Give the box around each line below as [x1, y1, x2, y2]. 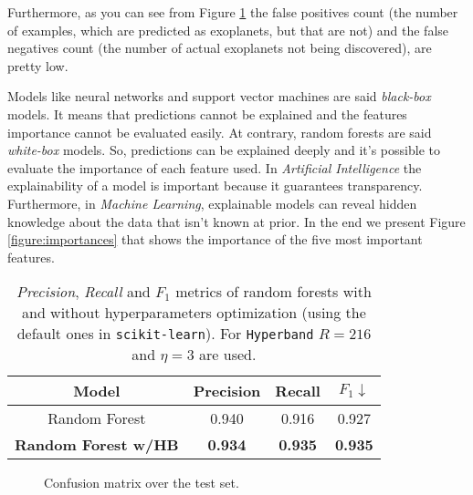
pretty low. [7, 56, 68, 75]
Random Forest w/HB [15, 434, 179, 456]
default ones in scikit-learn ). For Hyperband [16, 323, 314, 345]
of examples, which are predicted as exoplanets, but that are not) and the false [7, 20, 449, 39]
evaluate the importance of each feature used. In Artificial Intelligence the [7, 158, 422, 177]
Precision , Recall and [16, 281, 151, 303]
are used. [199, 344, 257, 366]
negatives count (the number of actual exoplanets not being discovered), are [7, 38, 432, 57]
